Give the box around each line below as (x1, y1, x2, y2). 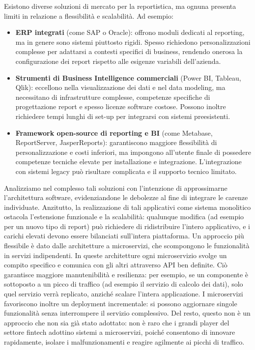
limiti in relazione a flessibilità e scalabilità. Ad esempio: (4, 10, 173, 21)
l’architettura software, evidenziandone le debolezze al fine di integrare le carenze (4, 192, 248, 203)
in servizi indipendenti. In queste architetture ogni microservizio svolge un (4, 250, 227, 260)
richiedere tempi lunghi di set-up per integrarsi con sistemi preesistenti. (15, 111, 230, 121)
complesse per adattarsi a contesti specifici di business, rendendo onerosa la (15, 46, 243, 57)
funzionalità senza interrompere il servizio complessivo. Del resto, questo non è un (4, 308, 251, 318)
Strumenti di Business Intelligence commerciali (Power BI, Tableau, (15, 72, 241, 83)
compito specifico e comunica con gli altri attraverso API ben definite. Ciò (4, 260, 227, 270)
